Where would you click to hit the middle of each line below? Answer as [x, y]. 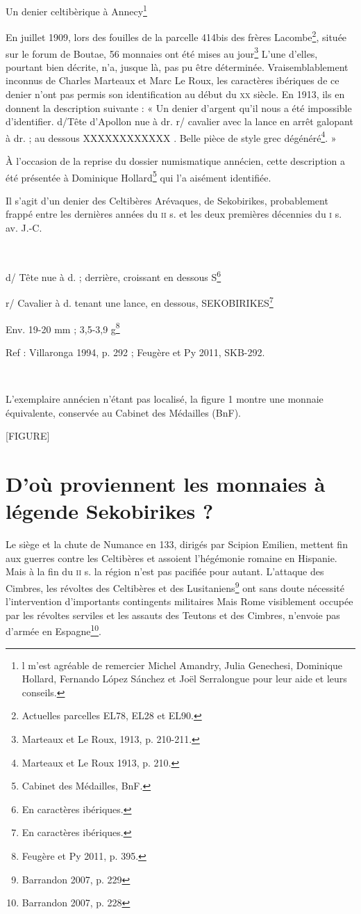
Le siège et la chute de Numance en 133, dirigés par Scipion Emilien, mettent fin [177, 544]
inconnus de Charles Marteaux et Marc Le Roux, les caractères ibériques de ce [173, 80]
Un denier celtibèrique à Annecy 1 [76, 10]
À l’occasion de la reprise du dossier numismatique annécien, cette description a [176, 160]
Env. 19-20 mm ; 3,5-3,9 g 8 [63, 328]
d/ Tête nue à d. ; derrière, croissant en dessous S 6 [114, 276]
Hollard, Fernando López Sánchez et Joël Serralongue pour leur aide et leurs [184, 679]
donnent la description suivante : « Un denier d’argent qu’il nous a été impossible [179, 107]
